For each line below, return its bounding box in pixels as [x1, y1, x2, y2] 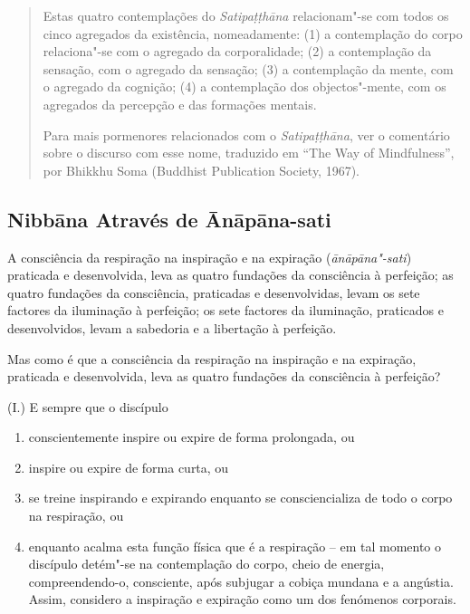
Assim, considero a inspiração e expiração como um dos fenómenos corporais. [28, 590, 456, 609]
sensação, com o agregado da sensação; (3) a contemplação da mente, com [43, 59, 454, 78]
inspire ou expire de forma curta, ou [28, 457, 229, 476]
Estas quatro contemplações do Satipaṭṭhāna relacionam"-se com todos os [43, 6, 449, 24]
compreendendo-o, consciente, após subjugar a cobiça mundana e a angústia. [28, 571, 454, 590]
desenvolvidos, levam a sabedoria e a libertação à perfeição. [7, 318, 337, 337]
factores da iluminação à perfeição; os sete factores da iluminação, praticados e [7, 301, 444, 320]
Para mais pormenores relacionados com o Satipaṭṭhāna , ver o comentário [43, 125, 450, 144]
